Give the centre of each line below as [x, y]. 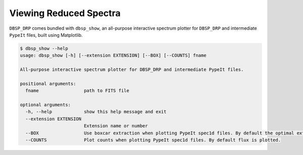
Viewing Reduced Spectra [65, 13]
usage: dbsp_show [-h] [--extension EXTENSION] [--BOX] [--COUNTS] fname [113, 56]
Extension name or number [116, 126]
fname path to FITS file [78, 91]
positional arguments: [48, 84]
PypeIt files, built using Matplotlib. [46, 35]
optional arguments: [45, 105]
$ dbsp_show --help [44, 48]
